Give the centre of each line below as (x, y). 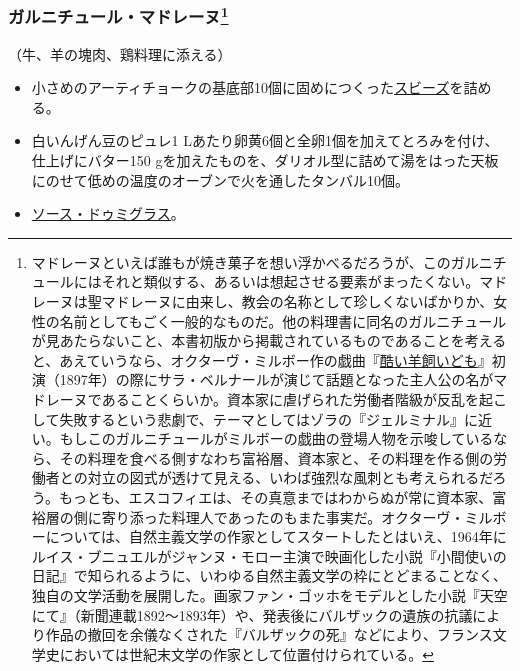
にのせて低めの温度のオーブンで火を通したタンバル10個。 (220, 179)
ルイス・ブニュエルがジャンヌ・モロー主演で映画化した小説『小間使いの (269, 555)
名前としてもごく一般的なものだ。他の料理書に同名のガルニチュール (283, 320)
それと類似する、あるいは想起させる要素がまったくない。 (290, 281)
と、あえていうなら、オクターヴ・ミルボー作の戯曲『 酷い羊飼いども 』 (261, 359)
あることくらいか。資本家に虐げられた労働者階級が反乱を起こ (304, 398)
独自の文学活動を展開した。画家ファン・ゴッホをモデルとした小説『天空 (269, 594)
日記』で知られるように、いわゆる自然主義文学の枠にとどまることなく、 (269, 575)
